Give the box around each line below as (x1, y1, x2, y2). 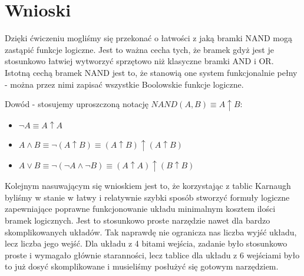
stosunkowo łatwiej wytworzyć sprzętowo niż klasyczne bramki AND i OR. (5, 55, 274, 67)
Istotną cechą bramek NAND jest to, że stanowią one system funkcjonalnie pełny (5, 66, 298, 78)
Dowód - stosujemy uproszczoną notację (5, 98, 148, 110)
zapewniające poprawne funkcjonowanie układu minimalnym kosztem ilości (5, 202, 276, 215)
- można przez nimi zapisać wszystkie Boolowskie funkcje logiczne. (5, 78, 244, 90)
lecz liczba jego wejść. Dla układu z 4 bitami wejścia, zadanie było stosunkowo (5, 237, 288, 250)
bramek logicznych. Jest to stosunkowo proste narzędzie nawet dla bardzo (5, 214, 270, 227)
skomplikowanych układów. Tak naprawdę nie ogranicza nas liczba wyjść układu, (5, 225, 297, 238)
